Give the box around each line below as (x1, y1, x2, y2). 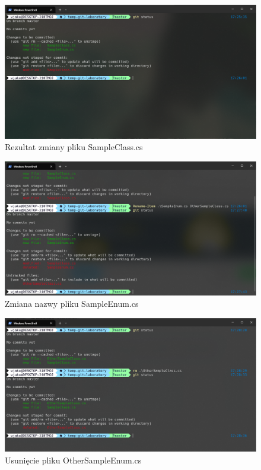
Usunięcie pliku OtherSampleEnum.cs (5, 453, 142, 466)
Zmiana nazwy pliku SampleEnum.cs (5, 297, 139, 310)
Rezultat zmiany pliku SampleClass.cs (5, 141, 143, 153)
